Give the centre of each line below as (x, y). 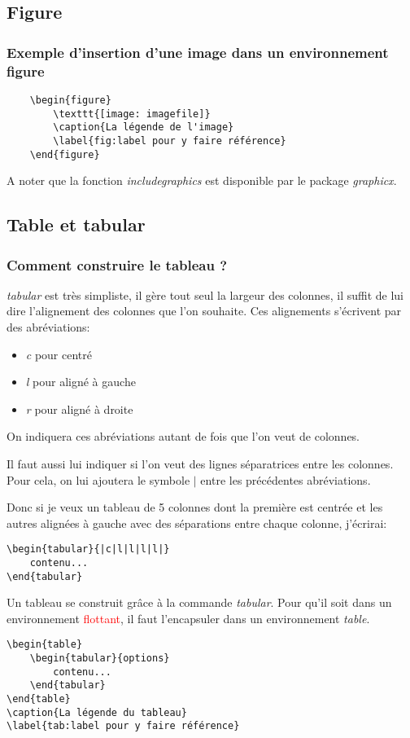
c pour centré (59, 354)
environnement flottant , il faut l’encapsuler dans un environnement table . (188, 618)
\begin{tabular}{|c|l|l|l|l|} (88, 549)
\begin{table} (45, 645)
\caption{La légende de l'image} (144, 127)
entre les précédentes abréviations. (286, 479)
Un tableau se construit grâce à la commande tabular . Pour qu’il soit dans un (199, 602)
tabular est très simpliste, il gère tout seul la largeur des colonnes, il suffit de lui (205, 294)
